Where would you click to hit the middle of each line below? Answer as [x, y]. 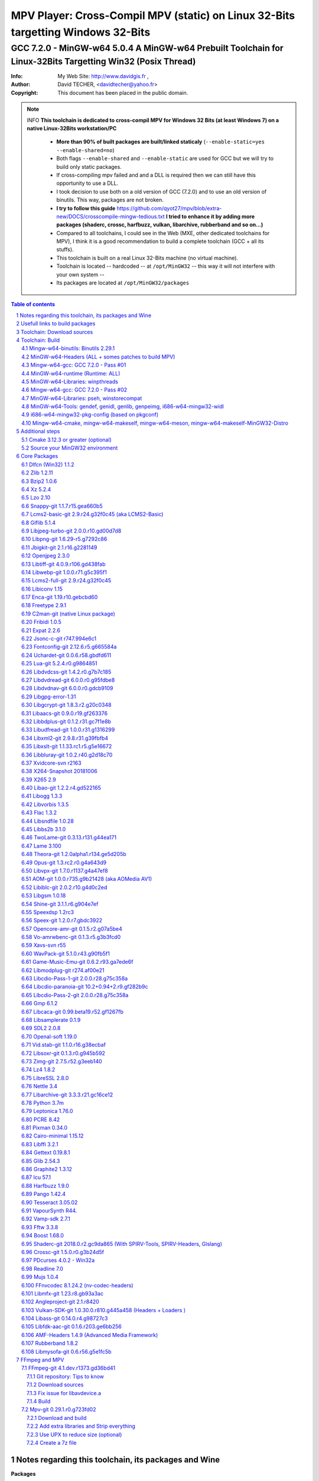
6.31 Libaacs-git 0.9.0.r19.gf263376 [65, 713]
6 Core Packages [37, 456]
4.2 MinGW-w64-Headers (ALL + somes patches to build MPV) [98, 357]
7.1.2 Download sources [55, 1385]
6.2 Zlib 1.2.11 [37, 473]
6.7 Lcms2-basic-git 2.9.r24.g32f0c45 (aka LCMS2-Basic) [92, 514]
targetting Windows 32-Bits [81, 32]
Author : [21, 84]
